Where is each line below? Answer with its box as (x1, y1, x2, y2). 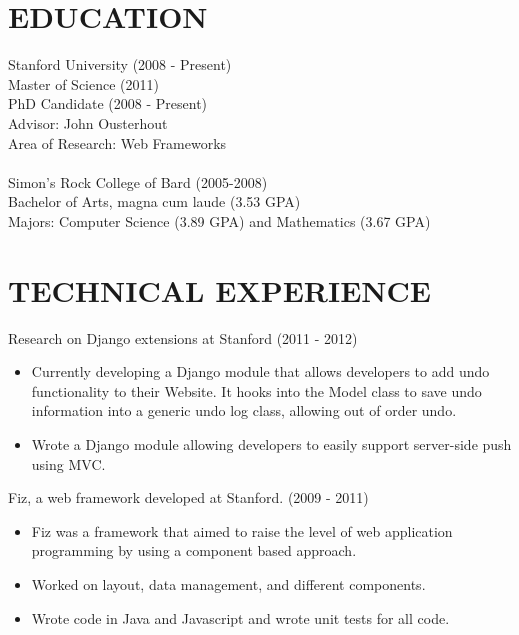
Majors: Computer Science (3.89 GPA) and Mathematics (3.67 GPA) (8, 210, 431, 231)
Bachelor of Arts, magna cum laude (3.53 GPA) (8, 191, 301, 212)
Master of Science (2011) (8, 73, 159, 94)
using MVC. (31, 453, 106, 474)
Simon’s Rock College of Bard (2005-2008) (8, 171, 268, 192)
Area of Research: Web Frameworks (8, 132, 227, 153)
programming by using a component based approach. (31, 540, 357, 561)
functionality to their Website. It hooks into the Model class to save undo (31, 380, 482, 401)
